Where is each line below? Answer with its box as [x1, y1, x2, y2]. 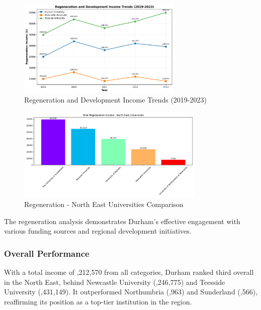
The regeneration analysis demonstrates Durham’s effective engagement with [4, 216, 240, 226]
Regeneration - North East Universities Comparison [24, 199, 184, 210]
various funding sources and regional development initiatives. [4, 226, 192, 236]
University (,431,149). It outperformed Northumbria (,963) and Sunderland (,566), [4, 286, 258, 297]
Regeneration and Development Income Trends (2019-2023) [24, 94, 207, 105]
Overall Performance [4, 247, 90, 259]
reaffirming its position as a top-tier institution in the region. [4, 296, 192, 306]
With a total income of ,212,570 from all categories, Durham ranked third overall [4, 267, 254, 277]
